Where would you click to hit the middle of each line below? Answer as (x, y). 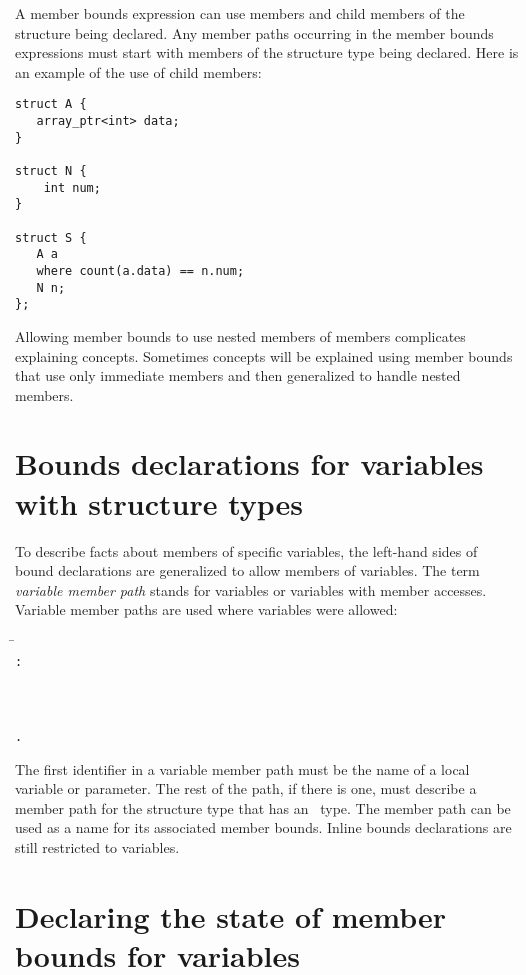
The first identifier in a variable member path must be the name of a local (242, 768)
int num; (72, 187)
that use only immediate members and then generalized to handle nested (238, 375)
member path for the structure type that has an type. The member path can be (263, 807)
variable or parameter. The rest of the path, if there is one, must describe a (246, 788)
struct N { (51, 171)
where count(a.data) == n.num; (140, 270)
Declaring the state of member (231, 915)
